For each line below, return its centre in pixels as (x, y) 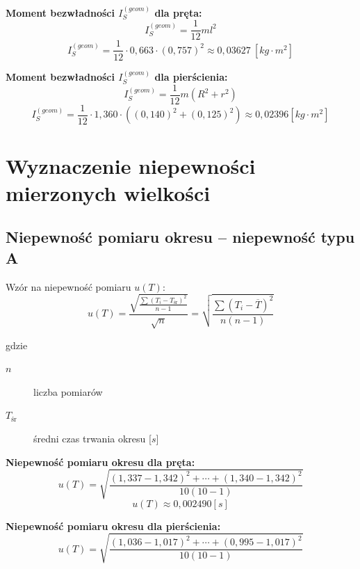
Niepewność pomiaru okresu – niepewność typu (180, 237)
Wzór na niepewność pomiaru (68, 286)
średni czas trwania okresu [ (92, 439)
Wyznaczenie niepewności (131, 165)
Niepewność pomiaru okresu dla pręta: (100, 462)
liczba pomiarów (68, 391)
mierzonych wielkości (108, 192)
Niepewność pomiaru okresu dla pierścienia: (113, 526)
